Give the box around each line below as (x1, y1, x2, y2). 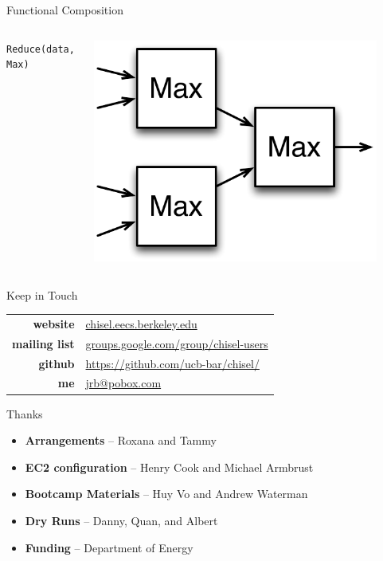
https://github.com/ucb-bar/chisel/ (85, 355, 260, 371)
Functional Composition (6, 2, 123, 18)
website (33, 315, 75, 331)
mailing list (12, 335, 75, 351)
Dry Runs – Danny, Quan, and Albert (25, 512, 218, 528)
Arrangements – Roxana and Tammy (25, 432, 217, 449)
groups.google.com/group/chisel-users (85, 335, 268, 351)
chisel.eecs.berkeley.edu (85, 315, 197, 331)
